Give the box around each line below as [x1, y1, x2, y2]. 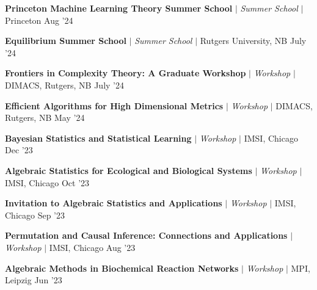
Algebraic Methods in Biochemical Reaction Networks [5, 261, 239, 274]
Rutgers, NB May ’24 [5, 111, 85, 124]
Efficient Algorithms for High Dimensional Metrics [5, 99, 224, 112]
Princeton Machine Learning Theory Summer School [5, 2, 233, 14]
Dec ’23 [5, 143, 33, 156]
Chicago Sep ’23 [5, 208, 65, 221]
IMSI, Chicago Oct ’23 [5, 176, 90, 189]
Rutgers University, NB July [200, 34, 307, 47]
